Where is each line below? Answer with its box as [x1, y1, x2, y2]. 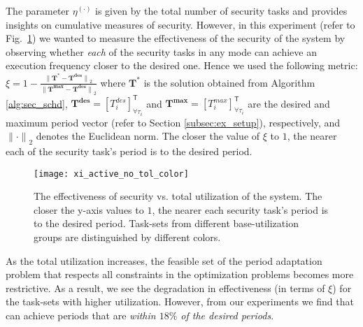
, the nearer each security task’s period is [152, 202, 329, 217]
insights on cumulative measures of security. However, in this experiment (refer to [6, 17, 355, 31]
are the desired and [248, 96, 330, 110]
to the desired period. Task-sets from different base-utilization [34, 216, 299, 231]
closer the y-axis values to [34, 202, 144, 217]
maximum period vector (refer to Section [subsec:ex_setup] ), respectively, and [6, 115, 341, 129]
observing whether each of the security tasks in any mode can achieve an [6, 44, 317, 59]
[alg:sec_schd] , [6, 96, 68, 110]
